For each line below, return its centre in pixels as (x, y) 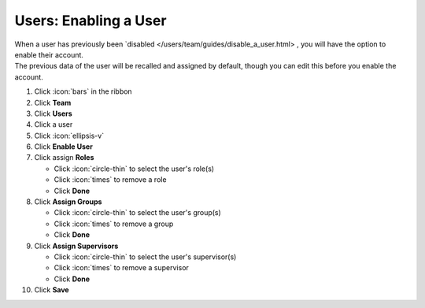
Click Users (53, 113)
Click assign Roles (64, 158)
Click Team (53, 102)
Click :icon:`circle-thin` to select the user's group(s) (138, 213)
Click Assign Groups (68, 202)
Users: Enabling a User (91, 20)
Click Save (52, 290)
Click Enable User (64, 147)
